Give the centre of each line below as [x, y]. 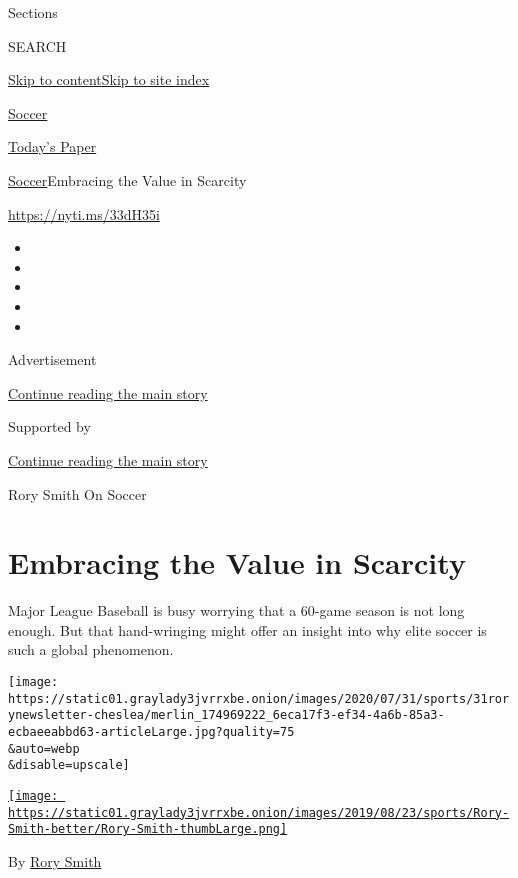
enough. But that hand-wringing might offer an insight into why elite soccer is [247, 629]
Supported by [49, 426]
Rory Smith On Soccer [77, 493]
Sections [33, 12]
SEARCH [37, 45]
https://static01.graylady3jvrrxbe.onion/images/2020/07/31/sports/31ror [259, 698]
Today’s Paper [52, 146]
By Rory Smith [55, 860]
